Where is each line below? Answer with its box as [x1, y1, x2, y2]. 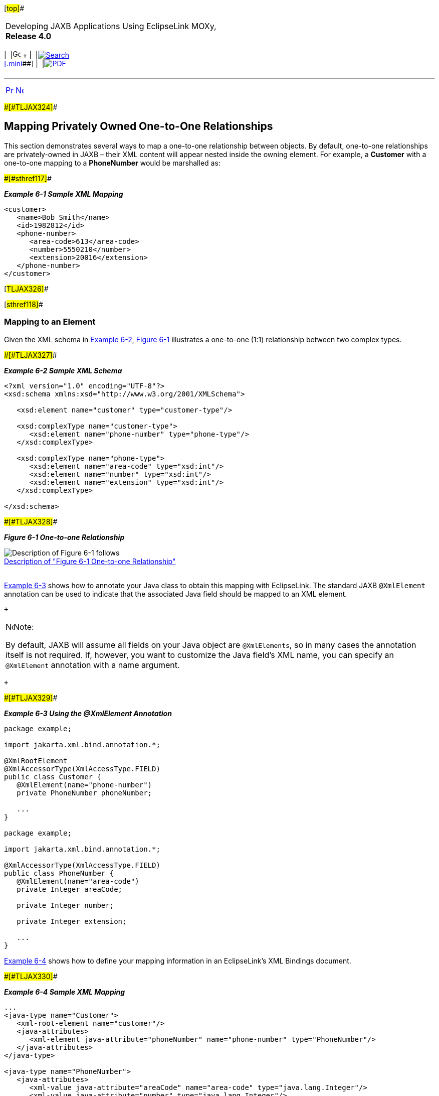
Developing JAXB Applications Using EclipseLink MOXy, [6, 21, 216, 31]
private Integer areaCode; [17, 885, 123, 893]
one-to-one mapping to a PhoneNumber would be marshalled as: [4, 158, 221, 167]
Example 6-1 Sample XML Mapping [4, 189, 123, 198]
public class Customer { [4, 772, 101, 781]
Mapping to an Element [4, 317, 96, 327]
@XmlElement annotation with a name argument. [6, 659, 180, 670]
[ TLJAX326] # [4, 284, 49, 293]
